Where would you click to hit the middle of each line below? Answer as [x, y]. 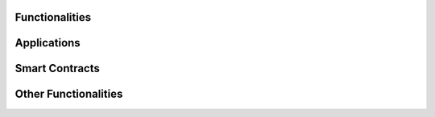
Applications [48, 43]
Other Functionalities [69, 94]
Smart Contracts [58, 69]
